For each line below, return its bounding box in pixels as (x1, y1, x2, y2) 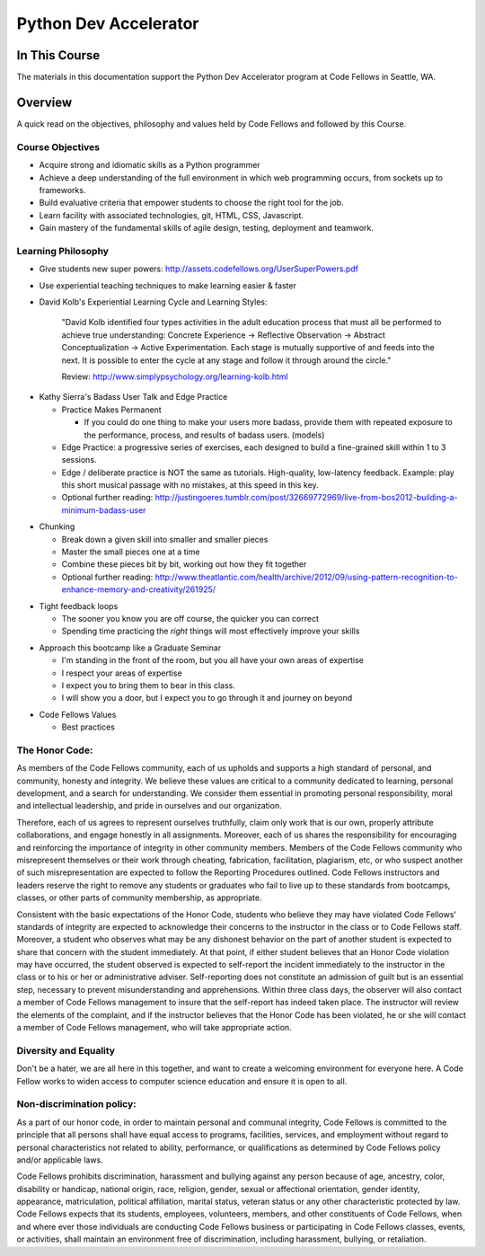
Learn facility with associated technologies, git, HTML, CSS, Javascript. (39, 209, 304, 220)
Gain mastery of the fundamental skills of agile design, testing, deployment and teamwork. (39, 223, 375, 234)
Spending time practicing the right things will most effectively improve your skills (61, 625, 360, 637)
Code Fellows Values (39, 709, 117, 720)
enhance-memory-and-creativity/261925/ (61, 584, 216, 595)
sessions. (61, 455, 97, 465)
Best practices (61, 721, 116, 732)
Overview (16, 94, 73, 110)
